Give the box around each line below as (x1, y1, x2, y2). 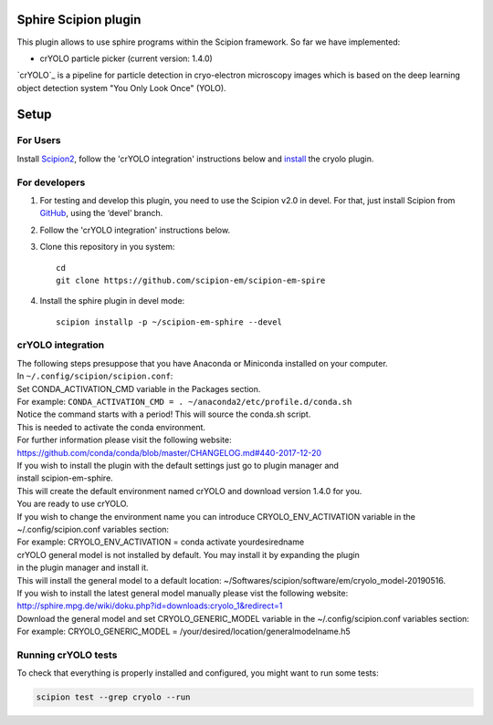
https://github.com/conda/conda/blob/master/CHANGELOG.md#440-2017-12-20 (16, 447, 322, 458)
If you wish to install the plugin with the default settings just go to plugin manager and (16, 460, 340, 471)
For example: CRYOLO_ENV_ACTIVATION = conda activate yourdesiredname (16, 536, 305, 547)
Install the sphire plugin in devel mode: (39, 295, 185, 306)
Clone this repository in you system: (39, 242, 175, 253)
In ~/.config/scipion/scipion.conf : (16, 370, 173, 382)
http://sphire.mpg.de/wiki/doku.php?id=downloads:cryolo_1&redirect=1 (16, 600, 283, 611)
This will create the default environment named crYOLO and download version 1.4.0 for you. (16, 485, 362, 496)
